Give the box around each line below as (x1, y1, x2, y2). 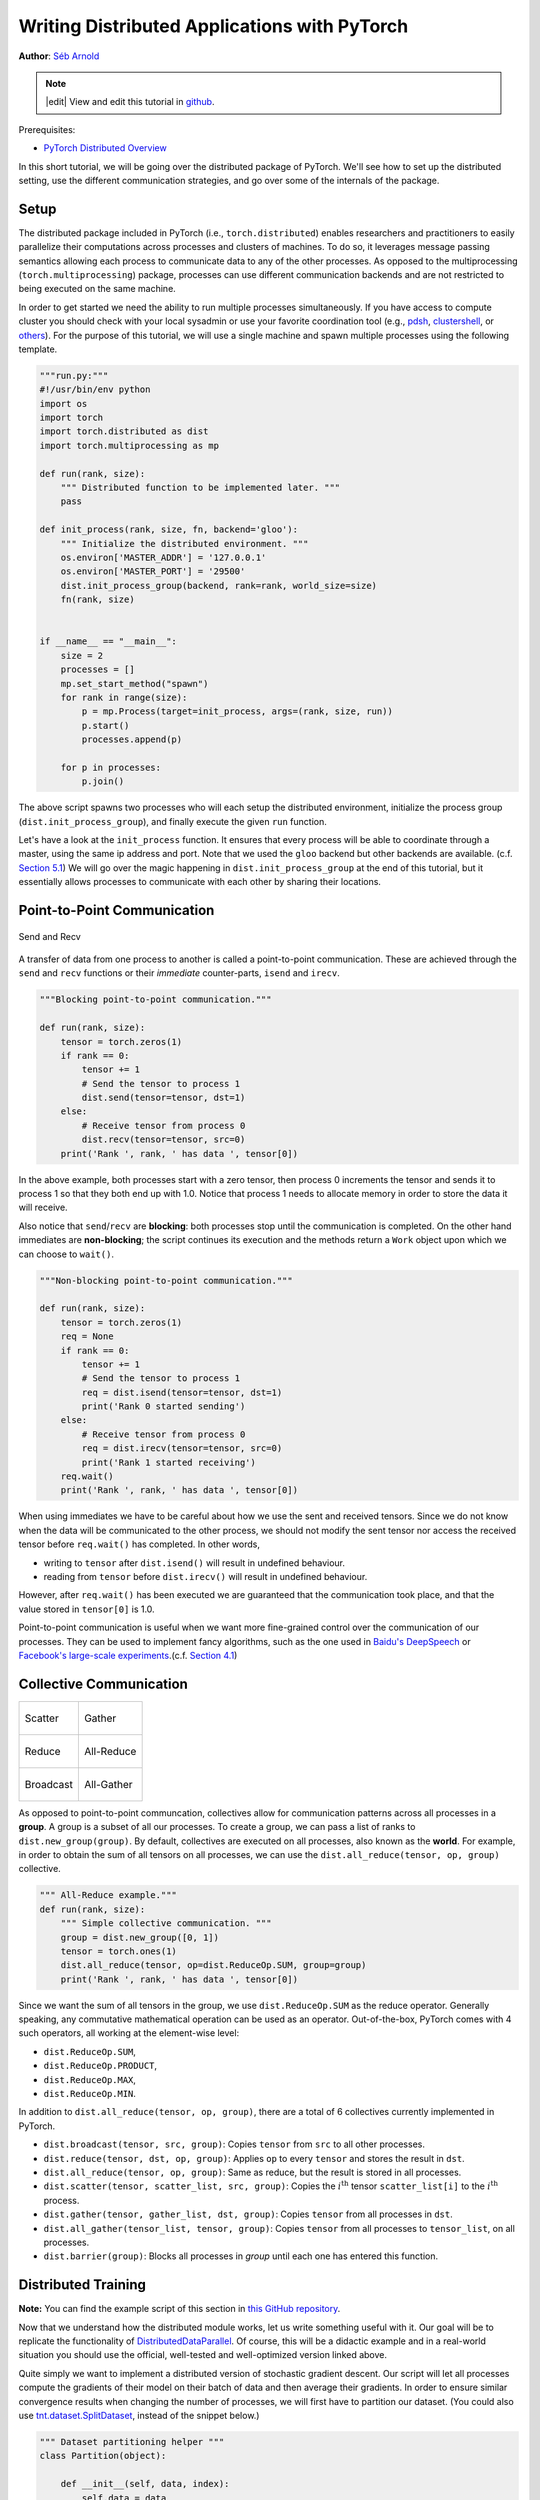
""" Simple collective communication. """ (60, 1918, 272, 1929)
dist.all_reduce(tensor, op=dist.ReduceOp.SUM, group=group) (60, 1960, 367, 1971)
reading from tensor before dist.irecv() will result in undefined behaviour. (43, 1570, 368, 1582)
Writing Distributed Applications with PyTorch (18, 15, 409, 37)
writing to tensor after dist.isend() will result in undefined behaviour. (43, 1556, 345, 1569)
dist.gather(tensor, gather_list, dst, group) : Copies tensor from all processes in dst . (43, 2208, 454, 2220)
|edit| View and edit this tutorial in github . (45, 96, 215, 108)
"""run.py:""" (39, 370, 109, 381)
